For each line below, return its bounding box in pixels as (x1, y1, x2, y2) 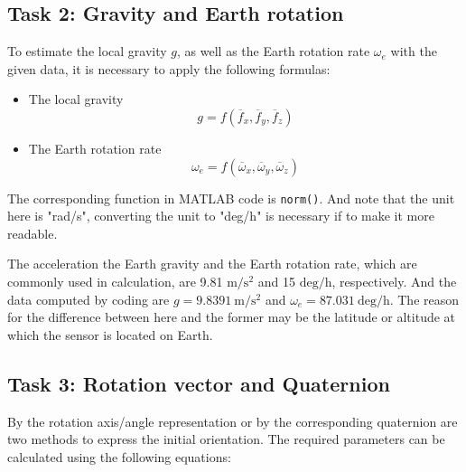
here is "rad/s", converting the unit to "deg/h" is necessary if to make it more (7, 206, 434, 225)
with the (390, 42, 437, 61)
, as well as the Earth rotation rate (177, 42, 370, 61)
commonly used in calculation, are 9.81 (7, 272, 223, 291)
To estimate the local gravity (7, 42, 167, 61)
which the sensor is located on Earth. (7, 325, 213, 344)
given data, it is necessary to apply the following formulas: (7, 59, 331, 78)
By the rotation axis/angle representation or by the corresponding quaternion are (7, 411, 458, 430)
